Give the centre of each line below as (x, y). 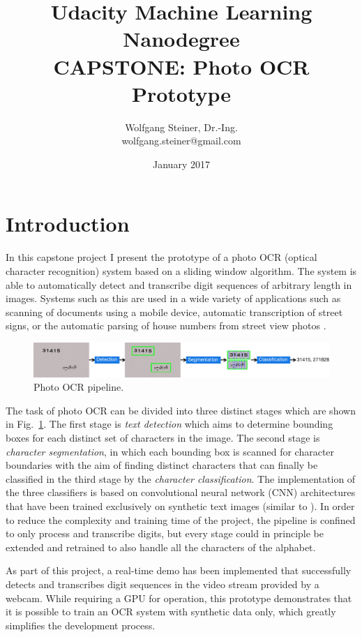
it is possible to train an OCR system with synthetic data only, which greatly (171, 612)
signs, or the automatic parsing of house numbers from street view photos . (166, 325)
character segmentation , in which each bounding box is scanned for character (170, 451)
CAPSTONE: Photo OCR (181, 66)
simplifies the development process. (81, 625)
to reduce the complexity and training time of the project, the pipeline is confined (181, 519)
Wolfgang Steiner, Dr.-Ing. (181, 127)
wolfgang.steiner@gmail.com (181, 141)
